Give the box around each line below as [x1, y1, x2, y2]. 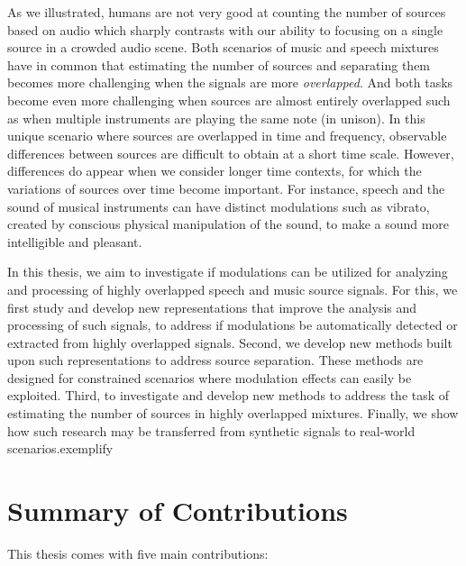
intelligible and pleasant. [7, 232, 142, 251]
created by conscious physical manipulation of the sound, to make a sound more [7, 215, 450, 233]
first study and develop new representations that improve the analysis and [7, 297, 417, 316]
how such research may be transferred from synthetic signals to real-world [7, 421, 416, 440]
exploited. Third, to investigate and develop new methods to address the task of [7, 386, 450, 405]
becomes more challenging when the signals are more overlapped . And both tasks [7, 73, 453, 92]
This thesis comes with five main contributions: [7, 543, 269, 562]
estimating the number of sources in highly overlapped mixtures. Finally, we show [7, 404, 459, 423]
